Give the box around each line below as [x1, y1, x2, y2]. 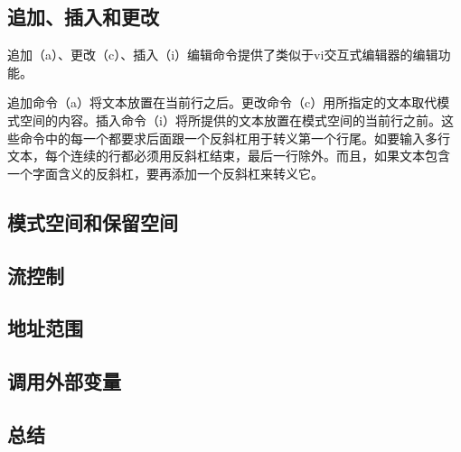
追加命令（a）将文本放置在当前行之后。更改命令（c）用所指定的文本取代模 [7, 93, 450, 112]
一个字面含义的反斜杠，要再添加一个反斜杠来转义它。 [7, 163, 324, 182]
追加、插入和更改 [7, 3, 159, 31]
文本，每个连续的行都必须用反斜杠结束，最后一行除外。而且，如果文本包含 [7, 146, 450, 165]
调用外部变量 [7, 367, 121, 395]
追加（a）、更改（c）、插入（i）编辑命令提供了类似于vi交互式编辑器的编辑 [7, 45, 438, 64]
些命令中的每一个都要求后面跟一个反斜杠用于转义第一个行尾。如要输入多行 [7, 128, 450, 147]
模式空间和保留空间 [7, 208, 178, 235]
